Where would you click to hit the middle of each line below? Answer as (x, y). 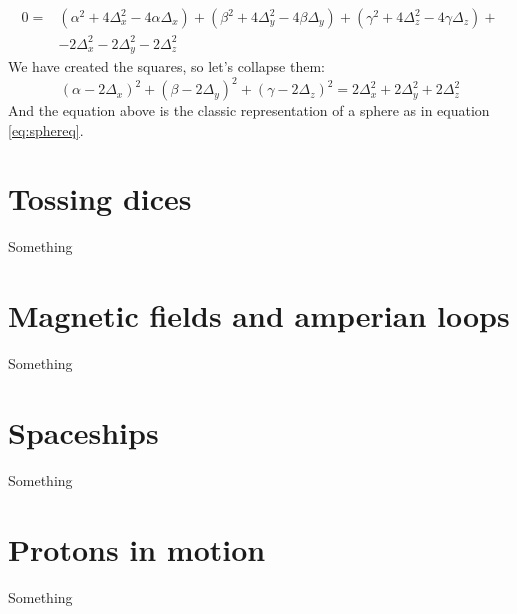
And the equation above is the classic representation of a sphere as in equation (249, 110)
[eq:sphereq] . (46, 129)
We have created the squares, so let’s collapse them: (166, 66)
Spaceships (83, 431)
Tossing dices (100, 198)
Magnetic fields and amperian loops (259, 315)
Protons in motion (137, 548)
